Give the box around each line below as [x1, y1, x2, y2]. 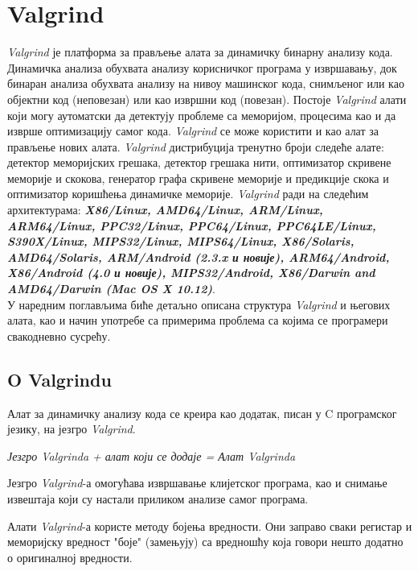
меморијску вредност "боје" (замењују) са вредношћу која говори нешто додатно [7, 533, 404, 550]
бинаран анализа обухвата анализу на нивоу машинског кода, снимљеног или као [7, 75, 404, 92]
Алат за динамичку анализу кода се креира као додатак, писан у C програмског [7, 404, 397, 421]
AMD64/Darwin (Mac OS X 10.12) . [7, 280, 215, 297]
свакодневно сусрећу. [7, 327, 111, 344]
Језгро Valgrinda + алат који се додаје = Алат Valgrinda [7, 447, 296, 464]
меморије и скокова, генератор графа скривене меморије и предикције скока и [7, 169, 389, 186]
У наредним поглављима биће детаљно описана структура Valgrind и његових [7, 296, 391, 312]
